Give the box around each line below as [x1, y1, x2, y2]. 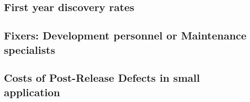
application [4, 84, 61, 99]
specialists [4, 42, 55, 57]
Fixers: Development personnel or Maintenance [4, 28, 247, 43]
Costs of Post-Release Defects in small [4, 70, 200, 85]
